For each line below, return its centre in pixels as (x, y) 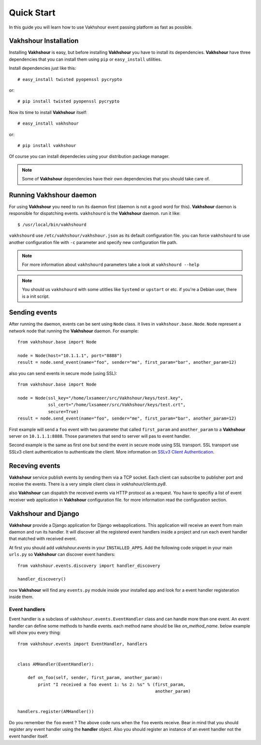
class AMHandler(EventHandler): (56, 664)
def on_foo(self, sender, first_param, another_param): (95, 678)
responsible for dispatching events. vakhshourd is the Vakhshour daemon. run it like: (95, 213)
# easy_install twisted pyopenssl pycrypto (70, 79)
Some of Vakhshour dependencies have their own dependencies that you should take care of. (116, 179)
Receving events (35, 466)
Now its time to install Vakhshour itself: (48, 112)
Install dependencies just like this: (43, 68)
